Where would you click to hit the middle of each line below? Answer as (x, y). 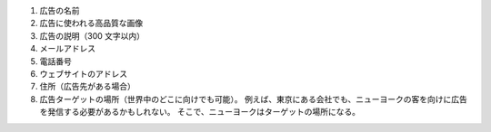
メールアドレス (67, 49)
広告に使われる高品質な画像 (91, 24)
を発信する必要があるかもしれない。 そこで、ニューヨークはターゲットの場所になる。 (200, 112)
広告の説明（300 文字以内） (92, 35)
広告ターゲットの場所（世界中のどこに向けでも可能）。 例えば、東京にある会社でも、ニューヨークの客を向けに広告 (254, 99)
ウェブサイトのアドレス (83, 73)
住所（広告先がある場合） (87, 87)
